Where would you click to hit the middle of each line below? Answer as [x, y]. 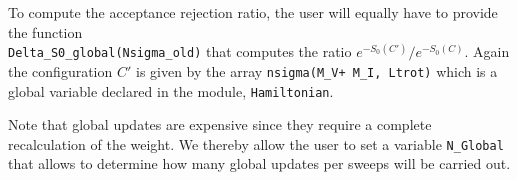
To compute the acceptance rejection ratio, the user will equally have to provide [253, 12]
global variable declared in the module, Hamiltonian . [171, 90]
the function [45, 31]
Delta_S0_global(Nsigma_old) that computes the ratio [180, 51]
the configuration [60, 70]
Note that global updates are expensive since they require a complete [220, 124]
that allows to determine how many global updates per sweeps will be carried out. [259, 163]
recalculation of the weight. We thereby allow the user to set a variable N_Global [256, 143]
